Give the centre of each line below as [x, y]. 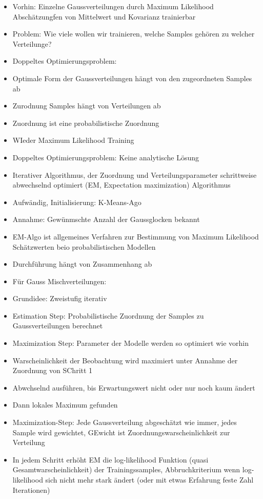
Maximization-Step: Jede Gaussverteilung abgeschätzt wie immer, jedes [125, 422]
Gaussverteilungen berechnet [58, 326]
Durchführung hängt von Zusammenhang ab [82, 264]
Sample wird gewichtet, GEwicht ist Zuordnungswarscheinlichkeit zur [121, 432]
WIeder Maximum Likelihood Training [73, 140]
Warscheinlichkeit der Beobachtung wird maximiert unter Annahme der [125, 360]
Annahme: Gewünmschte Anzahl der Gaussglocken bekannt [106, 219]
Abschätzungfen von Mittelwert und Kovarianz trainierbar [104, 16]
